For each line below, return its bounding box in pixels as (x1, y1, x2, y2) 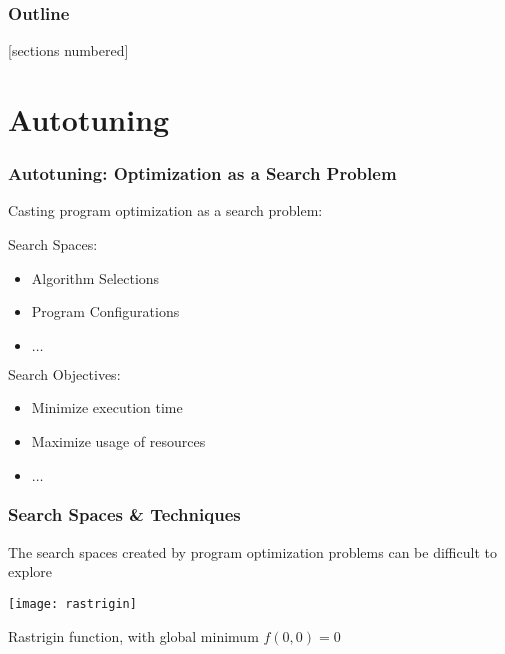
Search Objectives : (8, 363, 121, 384)
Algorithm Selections (31, 267, 160, 288)
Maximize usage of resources (31, 430, 206, 451)
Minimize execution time (31, 397, 183, 418)
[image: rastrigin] (8, 596, 137, 611)
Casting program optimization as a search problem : (8, 200, 323, 221)
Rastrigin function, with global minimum (8, 625, 259, 646)
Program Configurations (31, 301, 180, 322)
